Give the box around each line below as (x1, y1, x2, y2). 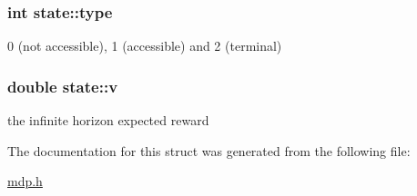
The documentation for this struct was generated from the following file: (7, 141, 411, 160)
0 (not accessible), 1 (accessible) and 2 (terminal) (7, 36, 282, 55)
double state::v (7, 74, 118, 97)
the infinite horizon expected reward (7, 111, 209, 130)
